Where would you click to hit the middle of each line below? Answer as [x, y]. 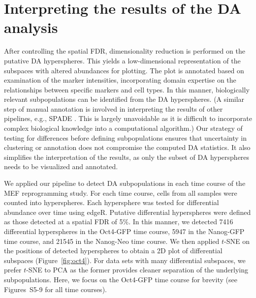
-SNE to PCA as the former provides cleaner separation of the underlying [137, 270]
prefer [13, 270]
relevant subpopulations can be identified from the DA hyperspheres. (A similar [124, 99]
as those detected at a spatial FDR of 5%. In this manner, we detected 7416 [119, 222]
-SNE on [237, 241]
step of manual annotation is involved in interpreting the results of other [113, 108]
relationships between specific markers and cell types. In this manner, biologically [127, 89]
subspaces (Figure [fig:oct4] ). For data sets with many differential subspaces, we [125, 260]
